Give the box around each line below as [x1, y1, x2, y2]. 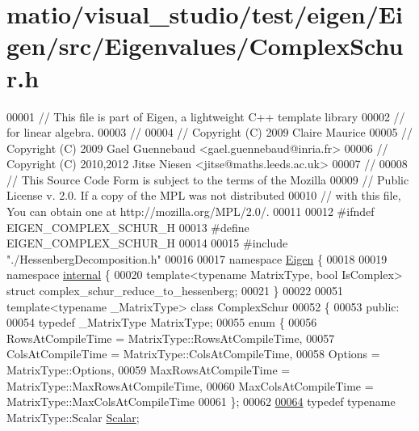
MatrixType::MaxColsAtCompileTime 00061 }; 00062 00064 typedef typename [6, 393, 396, 410]
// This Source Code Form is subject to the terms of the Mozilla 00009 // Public [6, 171, 409, 188]
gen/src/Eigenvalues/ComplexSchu [6, 29, 404, 62]
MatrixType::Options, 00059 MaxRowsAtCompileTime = [6, 361, 291, 378]
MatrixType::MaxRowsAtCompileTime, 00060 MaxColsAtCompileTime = [6, 377, 374, 394]
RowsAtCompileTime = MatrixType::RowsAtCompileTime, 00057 [6, 329, 335, 346]
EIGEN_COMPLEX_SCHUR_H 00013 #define [6, 218, 249, 235]
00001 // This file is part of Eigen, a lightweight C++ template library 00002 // [6, 108, 405, 125]
